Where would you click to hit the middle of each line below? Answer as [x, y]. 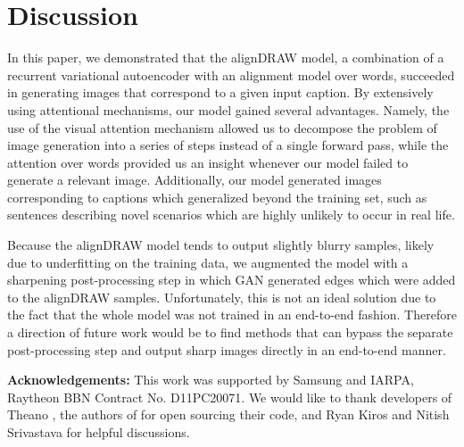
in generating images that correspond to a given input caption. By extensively [220, 92]
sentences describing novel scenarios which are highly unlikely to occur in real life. [231, 215]
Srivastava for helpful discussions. [99, 432]
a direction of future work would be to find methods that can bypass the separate [230, 332]
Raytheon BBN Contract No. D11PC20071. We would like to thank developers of [230, 397]
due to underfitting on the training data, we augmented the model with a [208, 262]
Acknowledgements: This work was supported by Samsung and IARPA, [211, 380]
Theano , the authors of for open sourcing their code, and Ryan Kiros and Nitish [228, 414]
